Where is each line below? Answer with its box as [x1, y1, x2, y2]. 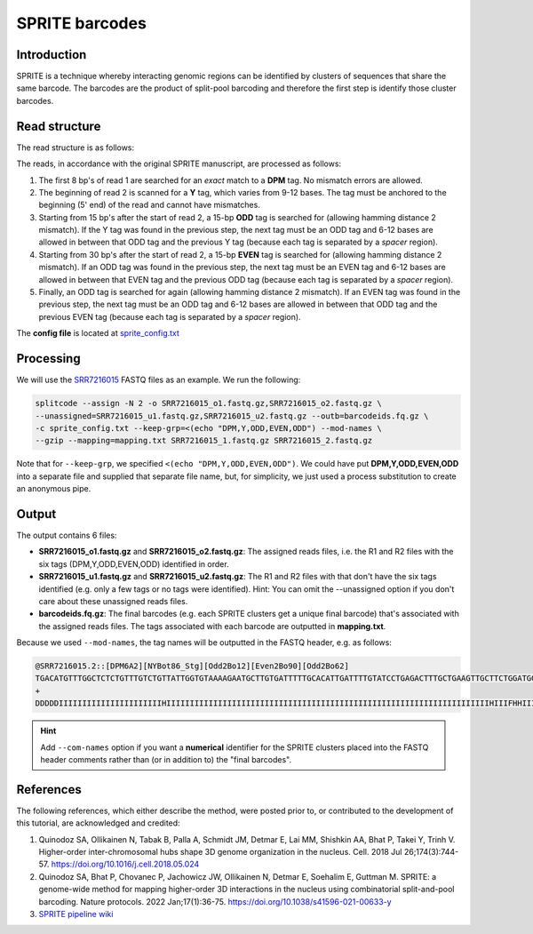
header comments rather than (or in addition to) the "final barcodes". [40, 754, 292, 764]
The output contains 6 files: [16, 530, 117, 540]
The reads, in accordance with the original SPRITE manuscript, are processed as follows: [16, 158, 342, 169]
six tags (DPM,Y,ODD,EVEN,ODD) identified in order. [38, 558, 230, 569]
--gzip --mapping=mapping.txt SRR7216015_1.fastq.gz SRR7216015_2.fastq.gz [35, 435, 373, 446]
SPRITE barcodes [16, 13, 147, 33]
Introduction [16, 47, 87, 62]
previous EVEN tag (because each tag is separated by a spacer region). [38, 311, 301, 322]
